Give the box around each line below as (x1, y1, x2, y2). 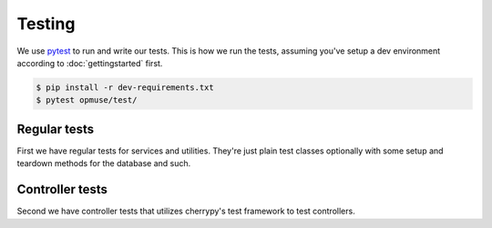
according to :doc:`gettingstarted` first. (16, 57, 163, 68)
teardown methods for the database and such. (16, 158, 191, 169)
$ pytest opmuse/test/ (36, 95, 138, 105)
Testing (16, 14, 76, 34)
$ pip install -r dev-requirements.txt (36, 82, 214, 93)
